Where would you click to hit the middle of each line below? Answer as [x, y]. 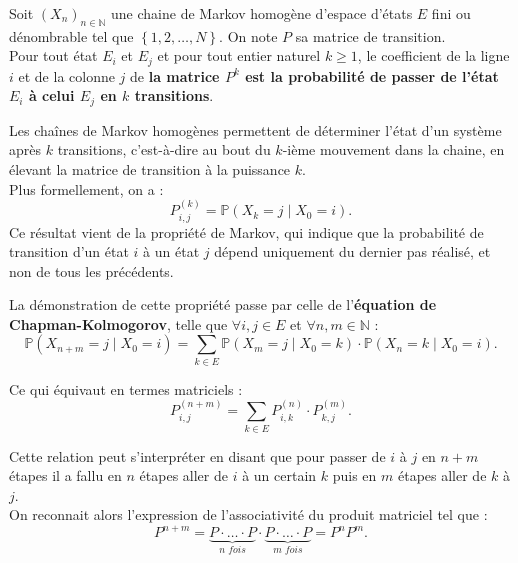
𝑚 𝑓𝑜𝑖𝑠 [288, 550]
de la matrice [175, 75]
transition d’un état [69, 251]
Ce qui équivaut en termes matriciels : [126, 388]
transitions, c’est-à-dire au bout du [164, 149]
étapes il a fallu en [65, 475]
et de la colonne [66, 75]
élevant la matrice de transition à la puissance [150, 169]
